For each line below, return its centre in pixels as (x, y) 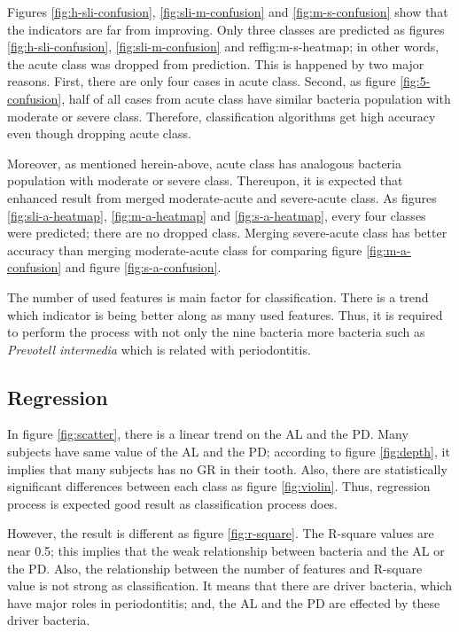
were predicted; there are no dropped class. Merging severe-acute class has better (227, 233)
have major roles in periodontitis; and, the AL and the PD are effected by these (224, 602)
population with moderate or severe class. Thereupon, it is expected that (205, 180)
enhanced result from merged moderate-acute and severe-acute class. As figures (222, 197)
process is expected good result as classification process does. (173, 503)
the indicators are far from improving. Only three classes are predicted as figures (226, 29)
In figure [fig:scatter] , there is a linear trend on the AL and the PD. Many (208, 434)
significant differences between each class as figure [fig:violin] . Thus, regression (219, 486)
